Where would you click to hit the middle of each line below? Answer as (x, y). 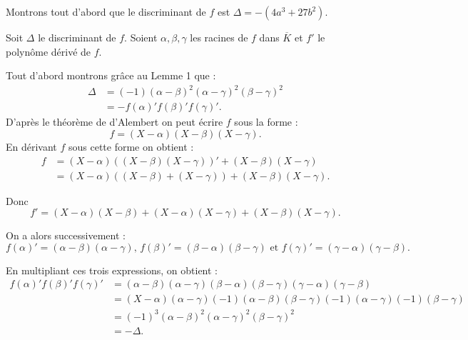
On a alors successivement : (66, 235)
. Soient (141, 37)
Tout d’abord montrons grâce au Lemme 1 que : (111, 75)
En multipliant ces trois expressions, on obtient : (112, 270)
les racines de (219, 37)
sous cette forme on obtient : (131, 146)
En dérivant (31, 146)
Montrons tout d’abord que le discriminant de (106, 11)
